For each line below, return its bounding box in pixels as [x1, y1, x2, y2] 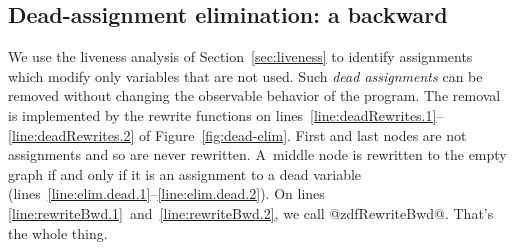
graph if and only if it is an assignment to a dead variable [8, 163, 362, 184]
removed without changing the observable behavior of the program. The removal [8, 85, 501, 106]
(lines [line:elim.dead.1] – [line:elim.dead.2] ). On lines [8, 183, 325, 204]
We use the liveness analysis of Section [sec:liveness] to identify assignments [8, 46, 473, 67]
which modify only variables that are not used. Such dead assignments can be [8, 65, 483, 86]
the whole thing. [8, 222, 108, 243]
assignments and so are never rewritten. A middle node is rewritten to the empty [8, 144, 507, 165]
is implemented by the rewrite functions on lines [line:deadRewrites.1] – [8, 104, 444, 125]
